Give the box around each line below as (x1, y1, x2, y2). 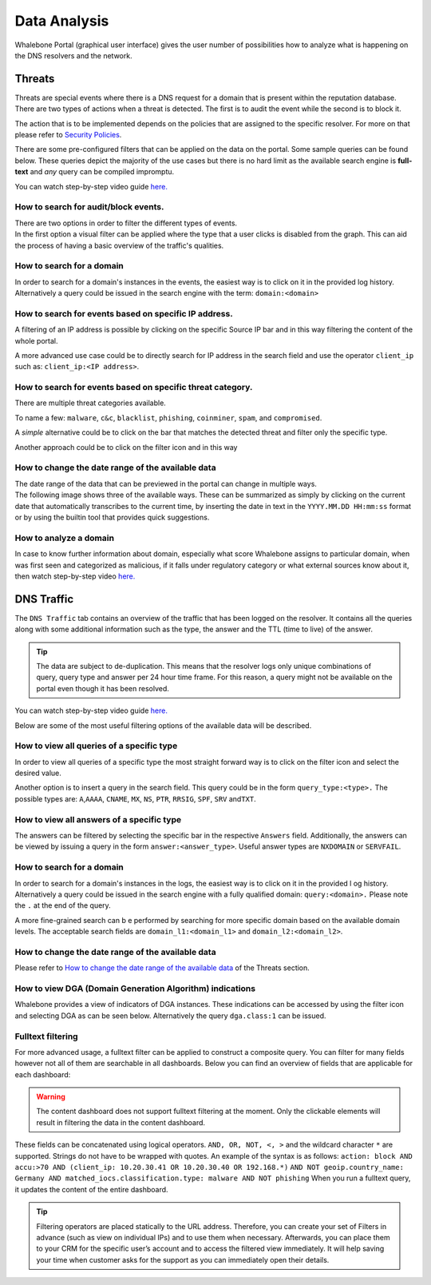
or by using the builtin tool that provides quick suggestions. (14, 512, 210, 522)
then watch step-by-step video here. (14, 571, 136, 581)
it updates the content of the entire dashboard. (14, 1184, 168, 1194)
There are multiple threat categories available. (14, 398, 167, 408)
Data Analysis (14, 12, 109, 30)
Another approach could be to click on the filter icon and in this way (14, 442, 238, 452)
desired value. (14, 768, 61, 778)
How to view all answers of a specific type (14, 814, 182, 825)
